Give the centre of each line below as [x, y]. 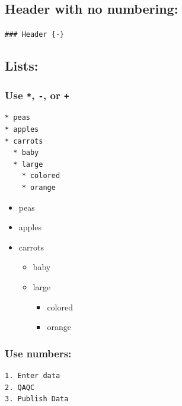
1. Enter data [33, 375]
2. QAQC [20, 387]
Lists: [22, 66]
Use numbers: [38, 353]
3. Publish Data [37, 399]
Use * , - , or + [37, 95]
